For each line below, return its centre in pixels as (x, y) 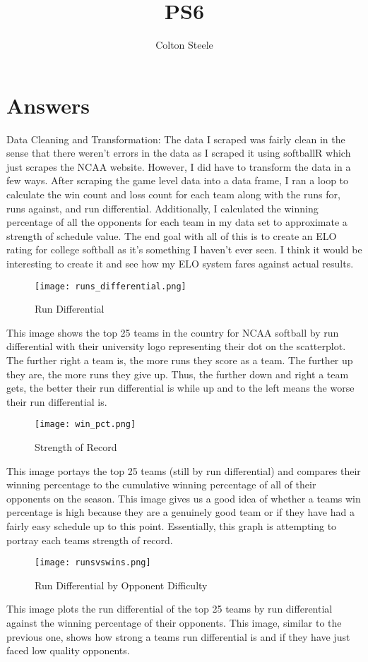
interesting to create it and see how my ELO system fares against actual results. (180, 263)
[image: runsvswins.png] (93, 563)
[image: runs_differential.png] (111, 286)
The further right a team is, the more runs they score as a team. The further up (180, 360)
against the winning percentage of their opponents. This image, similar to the (174, 623)
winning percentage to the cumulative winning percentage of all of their (161, 485)
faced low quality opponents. (68, 650)
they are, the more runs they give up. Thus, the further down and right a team (178, 374)
